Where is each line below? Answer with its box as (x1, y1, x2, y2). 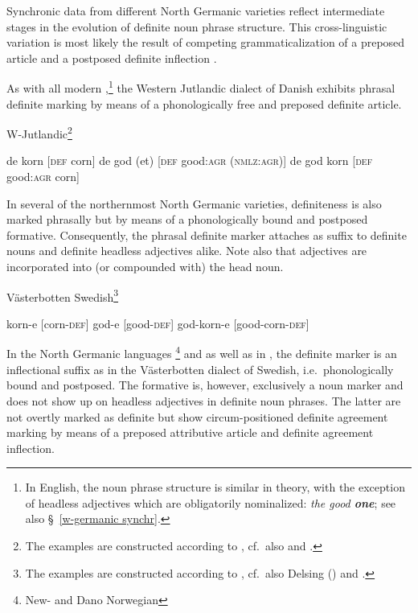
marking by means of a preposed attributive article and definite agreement (6, 424, 374, 441)
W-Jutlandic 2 (6, 123, 72, 142)
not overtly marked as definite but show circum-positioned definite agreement (6, 408, 388, 425)
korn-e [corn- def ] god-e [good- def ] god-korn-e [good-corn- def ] (6, 315, 309, 331)
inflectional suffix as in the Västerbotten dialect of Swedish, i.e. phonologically (6, 360, 394, 377)
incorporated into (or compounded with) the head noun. (6, 258, 284, 275)
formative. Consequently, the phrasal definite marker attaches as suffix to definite (6, 226, 407, 243)
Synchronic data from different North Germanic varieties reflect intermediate (6, 2, 385, 19)
